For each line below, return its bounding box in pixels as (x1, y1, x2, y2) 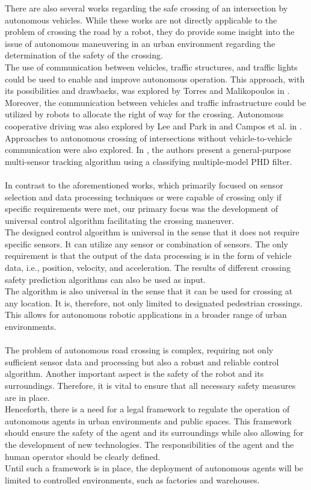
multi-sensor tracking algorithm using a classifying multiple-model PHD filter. (5, 155, 292, 167)
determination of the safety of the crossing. (5, 49, 163, 61)
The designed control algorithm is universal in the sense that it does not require (5, 226, 300, 238)
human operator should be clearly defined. (5, 450, 161, 462)
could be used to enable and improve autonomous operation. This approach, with (5, 72, 305, 85)
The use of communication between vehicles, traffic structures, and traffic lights (5, 60, 298, 73)
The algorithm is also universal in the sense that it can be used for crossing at (5, 285, 293, 297)
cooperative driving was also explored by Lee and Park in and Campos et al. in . (5, 119, 302, 132)
